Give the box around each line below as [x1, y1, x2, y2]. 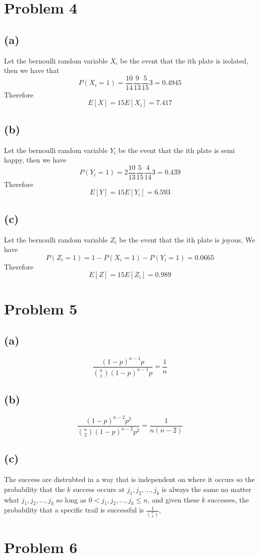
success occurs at [73, 483, 125, 494]
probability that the [4, 483, 65, 494]
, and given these [147, 494, 199, 504]
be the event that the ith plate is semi [118, 144, 235, 155]
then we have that [4, 65, 59, 75]
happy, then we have [4, 154, 66, 165]
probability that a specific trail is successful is [4, 504, 144, 515]
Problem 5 [4, 298, 77, 318]
